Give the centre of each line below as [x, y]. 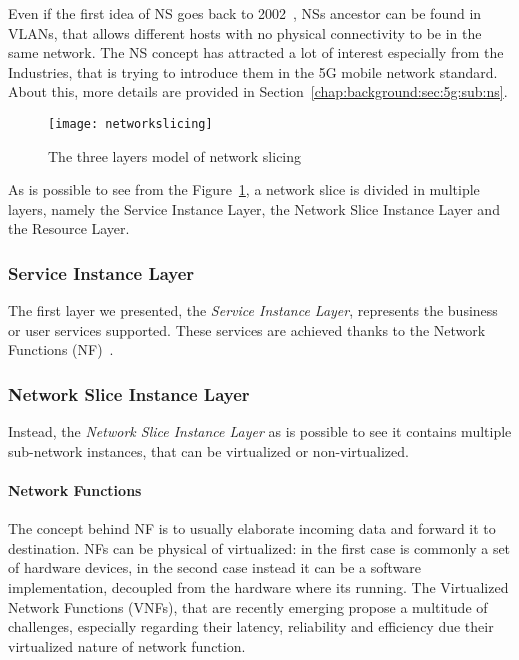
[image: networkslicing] [130, 123]
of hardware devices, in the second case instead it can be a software [215, 567]
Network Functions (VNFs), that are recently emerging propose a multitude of [248, 606]
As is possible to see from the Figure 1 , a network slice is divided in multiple [244, 189]
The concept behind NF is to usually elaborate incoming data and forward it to [252, 528]
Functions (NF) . [61, 349]
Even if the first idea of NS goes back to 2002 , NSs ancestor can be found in [245, 13]
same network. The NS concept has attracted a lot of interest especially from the [256, 52]
